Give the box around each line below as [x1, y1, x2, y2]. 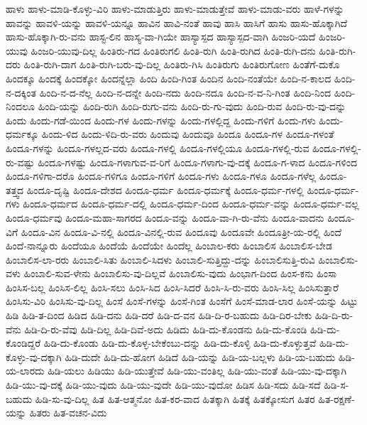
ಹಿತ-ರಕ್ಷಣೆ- [318, 391, 355, 406]
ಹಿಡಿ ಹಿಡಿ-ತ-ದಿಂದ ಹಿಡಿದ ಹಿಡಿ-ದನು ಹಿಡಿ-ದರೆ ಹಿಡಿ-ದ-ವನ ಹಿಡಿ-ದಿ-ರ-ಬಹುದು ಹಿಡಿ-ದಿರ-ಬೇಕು [6, 308, 312, 323]
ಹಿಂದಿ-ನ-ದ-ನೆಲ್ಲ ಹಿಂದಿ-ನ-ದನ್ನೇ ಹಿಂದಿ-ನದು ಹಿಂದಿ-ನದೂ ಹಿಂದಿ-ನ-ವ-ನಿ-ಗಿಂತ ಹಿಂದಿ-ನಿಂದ [39, 85, 331, 99]
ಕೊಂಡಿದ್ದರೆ [6, 335, 41, 350]
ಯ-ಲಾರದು [6, 363, 45, 378]
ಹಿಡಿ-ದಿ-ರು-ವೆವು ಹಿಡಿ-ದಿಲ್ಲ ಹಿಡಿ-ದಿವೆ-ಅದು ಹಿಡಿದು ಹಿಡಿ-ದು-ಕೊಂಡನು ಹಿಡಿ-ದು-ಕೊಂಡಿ [24, 321, 307, 336]
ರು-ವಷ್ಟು [6, 154, 35, 169]
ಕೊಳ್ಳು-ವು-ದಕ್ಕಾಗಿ [6, 349, 62, 364]
